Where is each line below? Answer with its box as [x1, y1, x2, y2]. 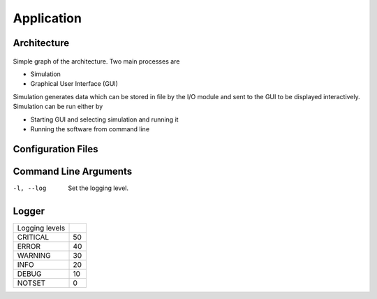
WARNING [17, 250, 52, 260]
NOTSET [17, 278, 46, 288]
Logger [13, 205, 45, 217]
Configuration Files [13, 143, 98, 155]
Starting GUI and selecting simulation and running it [30, 115, 179, 124]
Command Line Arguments [13, 165, 133, 177]
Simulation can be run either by [13, 102, 103, 111]
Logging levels [17, 223, 66, 233]
